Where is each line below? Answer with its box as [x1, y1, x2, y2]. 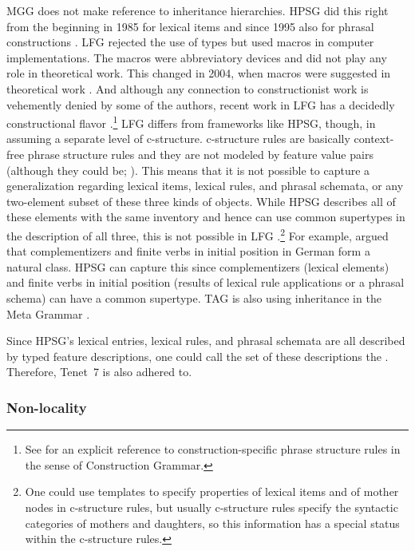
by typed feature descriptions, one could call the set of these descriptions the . [6, 347, 389, 364]
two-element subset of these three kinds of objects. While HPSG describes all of [6, 192, 396, 209]
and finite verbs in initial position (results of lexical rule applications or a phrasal [6, 274, 405, 291]
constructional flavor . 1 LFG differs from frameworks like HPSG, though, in [6, 113, 376, 131]
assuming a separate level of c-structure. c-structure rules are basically [6, 130, 350, 147]
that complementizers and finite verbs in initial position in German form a [6, 243, 370, 260]
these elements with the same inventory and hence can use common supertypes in [6, 208, 405, 225]
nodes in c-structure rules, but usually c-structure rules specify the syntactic [25, 498, 398, 515]
